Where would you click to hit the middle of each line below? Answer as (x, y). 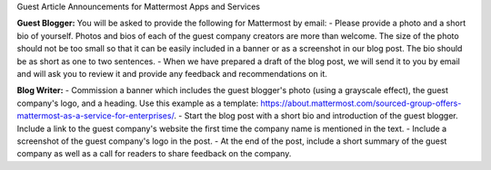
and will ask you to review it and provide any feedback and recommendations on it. (172, 73)
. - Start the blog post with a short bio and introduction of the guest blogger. (316, 116)
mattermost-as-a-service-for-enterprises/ (95, 116)
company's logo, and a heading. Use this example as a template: (138, 103)
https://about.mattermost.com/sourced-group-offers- (361, 103)
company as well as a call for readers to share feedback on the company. (154, 154)
